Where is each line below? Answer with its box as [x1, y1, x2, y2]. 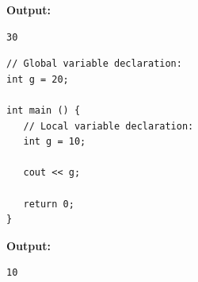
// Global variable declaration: [6, 58, 182, 70]
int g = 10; [23, 136, 86, 148]
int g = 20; [6, 73, 69, 85]
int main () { [6, 104, 81, 116]
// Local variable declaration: [23, 120, 194, 132]
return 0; [23, 198, 74, 210]
